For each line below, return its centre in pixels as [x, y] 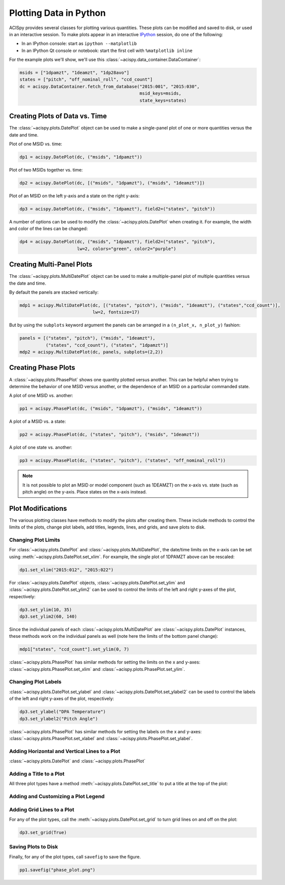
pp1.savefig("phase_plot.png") [58, 870]
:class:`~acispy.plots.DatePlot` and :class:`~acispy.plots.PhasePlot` [77, 761]
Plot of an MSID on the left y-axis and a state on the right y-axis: [74, 196]
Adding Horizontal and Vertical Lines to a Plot [65, 751]
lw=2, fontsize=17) [116, 312]
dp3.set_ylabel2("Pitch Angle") [59, 719]
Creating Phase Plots [42, 368]
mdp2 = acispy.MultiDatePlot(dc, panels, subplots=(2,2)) [91, 352]
